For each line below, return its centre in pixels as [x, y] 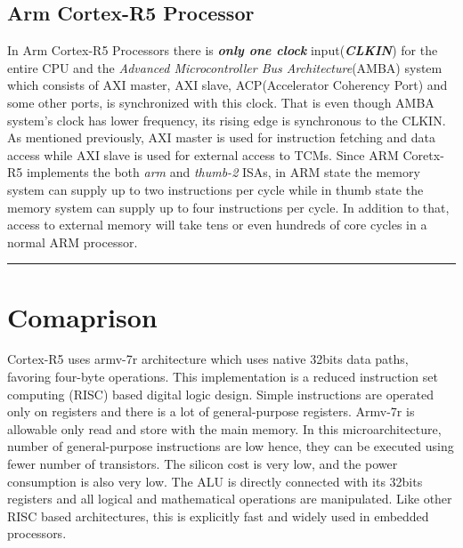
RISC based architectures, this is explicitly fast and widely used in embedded [218, 516]
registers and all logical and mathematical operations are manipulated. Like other [230, 499]
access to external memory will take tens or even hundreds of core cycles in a [217, 225]
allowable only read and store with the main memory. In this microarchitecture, [224, 428]
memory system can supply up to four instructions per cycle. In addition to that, [228, 207]
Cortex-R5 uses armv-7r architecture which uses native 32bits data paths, [208, 359]
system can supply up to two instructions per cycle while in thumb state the [215, 189]
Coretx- [423, 154]
